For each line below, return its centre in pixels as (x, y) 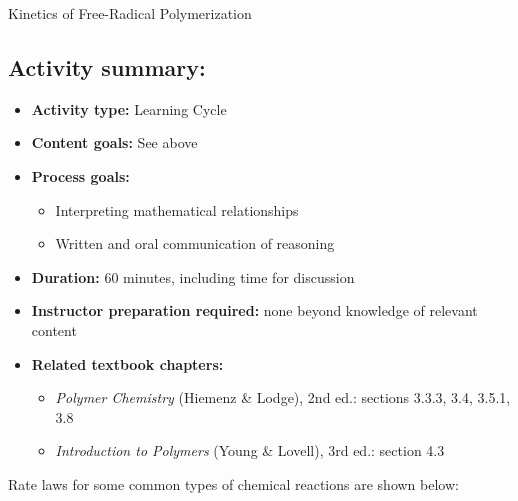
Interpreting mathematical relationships (177, 209)
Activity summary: (107, 66)
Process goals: (80, 175)
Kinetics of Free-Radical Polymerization (130, 13)
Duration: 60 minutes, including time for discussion (193, 276)
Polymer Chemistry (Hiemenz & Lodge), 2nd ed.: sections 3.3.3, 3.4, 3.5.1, (283, 397)
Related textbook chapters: (127, 363)
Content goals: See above (114, 142)
